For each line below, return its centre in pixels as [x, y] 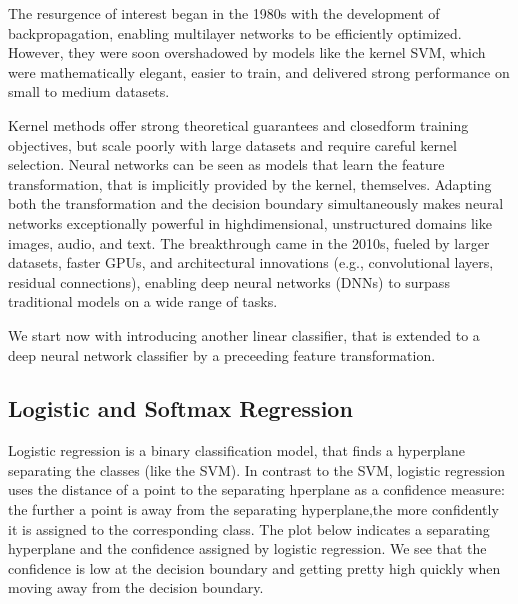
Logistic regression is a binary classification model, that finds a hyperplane [237, 450]
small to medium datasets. [89, 91]
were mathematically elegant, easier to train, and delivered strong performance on [259, 71]
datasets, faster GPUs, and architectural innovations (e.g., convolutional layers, [251, 262]
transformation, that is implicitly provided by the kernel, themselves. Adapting [250, 183]
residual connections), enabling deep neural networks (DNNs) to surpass [229, 281]
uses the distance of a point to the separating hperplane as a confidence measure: [256, 489]
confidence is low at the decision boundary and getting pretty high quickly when [254, 567]
